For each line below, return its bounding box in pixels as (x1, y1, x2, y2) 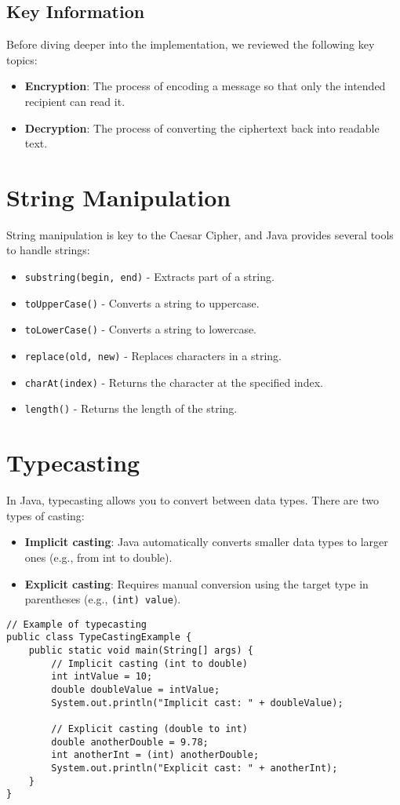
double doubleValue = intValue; (51, 684, 220, 696)
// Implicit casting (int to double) (51, 657, 248, 669)
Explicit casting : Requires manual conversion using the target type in (24, 575, 369, 592)
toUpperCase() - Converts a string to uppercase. (24, 294, 260, 311)
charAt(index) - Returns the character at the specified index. (24, 373, 323, 390)
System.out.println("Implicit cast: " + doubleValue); (51, 697, 344, 708)
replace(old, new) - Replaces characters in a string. (24, 348, 282, 364)
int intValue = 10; (51, 671, 153, 683)
